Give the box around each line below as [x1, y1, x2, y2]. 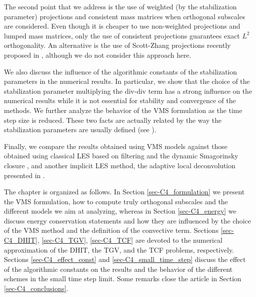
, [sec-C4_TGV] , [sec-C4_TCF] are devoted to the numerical [37, 235, 222, 245]
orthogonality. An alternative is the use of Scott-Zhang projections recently [4, 40, 231, 50]
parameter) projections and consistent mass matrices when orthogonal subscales [4, 11, 245, 21]
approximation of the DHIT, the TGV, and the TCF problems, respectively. [4, 244, 234, 255]
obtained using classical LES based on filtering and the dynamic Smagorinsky [4, 150, 238, 161]
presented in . [4, 170, 45, 180]
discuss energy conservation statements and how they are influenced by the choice [4, 215, 251, 225]
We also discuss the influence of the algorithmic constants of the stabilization [4, 66, 237, 76]
